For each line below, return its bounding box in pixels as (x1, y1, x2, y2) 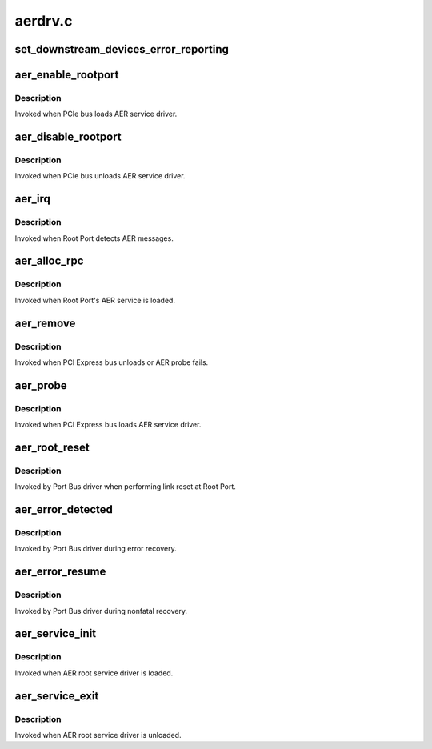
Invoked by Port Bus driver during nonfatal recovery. (14, 606, 188, 615)
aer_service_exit (14, 689, 99, 703)
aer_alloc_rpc (14, 254, 84, 268)
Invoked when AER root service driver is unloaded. (14, 730, 182, 739)
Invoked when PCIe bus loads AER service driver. (14, 109, 178, 119)
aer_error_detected (14, 503, 114, 516)
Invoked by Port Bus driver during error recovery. (14, 544, 177, 554)
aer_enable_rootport (14, 68, 119, 82)
